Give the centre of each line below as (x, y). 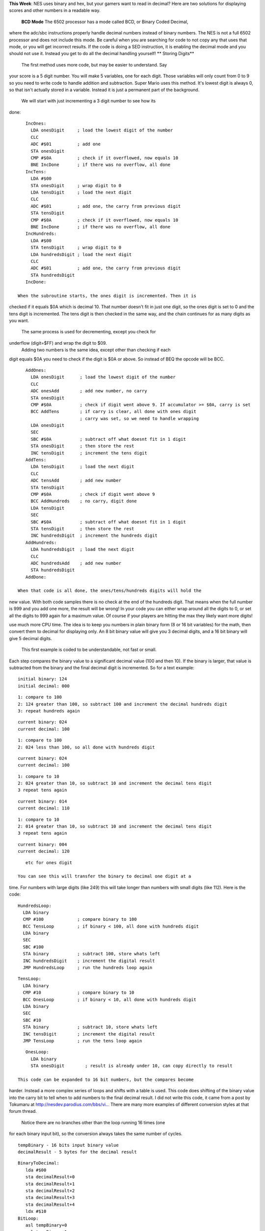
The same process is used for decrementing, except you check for (89, 332)
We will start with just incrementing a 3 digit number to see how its (89, 101)
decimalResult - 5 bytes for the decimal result (77, 1152)
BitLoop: (28, 1218)
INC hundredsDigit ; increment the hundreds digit (94, 536)
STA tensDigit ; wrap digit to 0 (76, 248)
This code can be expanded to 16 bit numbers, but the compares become (106, 1079)
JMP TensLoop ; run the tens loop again (82, 1041)
